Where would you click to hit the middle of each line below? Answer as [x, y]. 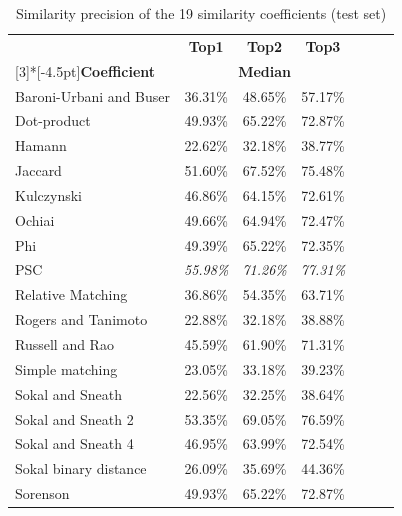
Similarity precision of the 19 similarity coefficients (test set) [201, 13]
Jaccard [38, 170]
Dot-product [53, 120]
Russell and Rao [64, 343]
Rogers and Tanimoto [81, 319]
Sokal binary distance [81, 468]
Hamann [41, 145]
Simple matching [66, 368]
